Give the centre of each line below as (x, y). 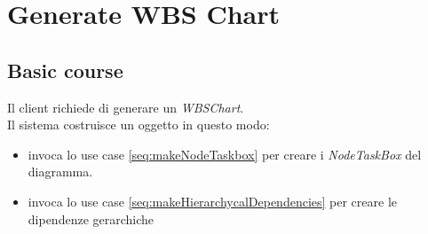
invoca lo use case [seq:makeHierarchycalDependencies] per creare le (213, 201)
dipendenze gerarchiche (91, 218)
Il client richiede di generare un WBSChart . (126, 107)
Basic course (65, 70)
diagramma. (60, 172)
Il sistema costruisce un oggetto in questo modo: (139, 125)
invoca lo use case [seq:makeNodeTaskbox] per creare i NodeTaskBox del (225, 154)
